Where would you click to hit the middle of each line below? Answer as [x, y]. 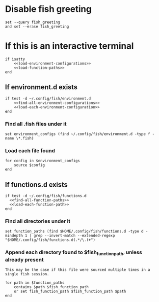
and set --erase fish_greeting [37, 26]
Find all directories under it [38, 221]
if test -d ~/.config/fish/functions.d [46, 196]
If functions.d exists [36, 185]
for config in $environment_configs [42, 161]
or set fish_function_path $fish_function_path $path [70, 291]
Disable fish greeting [48, 9]
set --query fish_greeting [33, 22]
